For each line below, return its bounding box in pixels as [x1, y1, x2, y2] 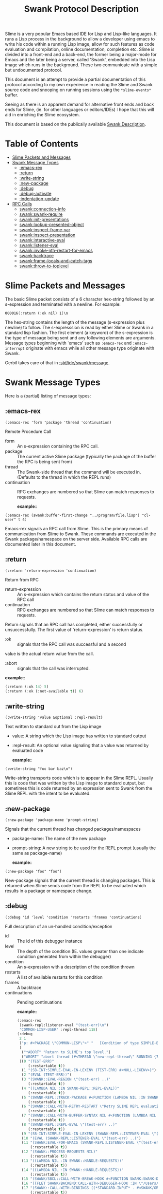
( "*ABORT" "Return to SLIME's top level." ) [21, 1049, 111, 1055]
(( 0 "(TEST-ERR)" [19, 1059, 54, 1063]
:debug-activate [19, 191, 52, 197]
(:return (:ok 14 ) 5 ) [5, 684, 49, 689]
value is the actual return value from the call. [5, 651, 94, 656]
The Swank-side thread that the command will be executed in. [17, 469, 141, 475]
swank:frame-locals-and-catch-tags [19, 258, 93, 264]
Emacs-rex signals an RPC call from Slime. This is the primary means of [5, 525, 148, 531]
